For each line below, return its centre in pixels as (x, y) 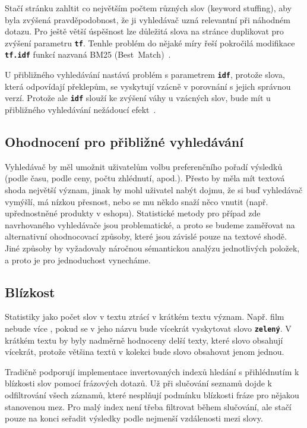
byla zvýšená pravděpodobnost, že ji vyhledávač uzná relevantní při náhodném (148, 19)
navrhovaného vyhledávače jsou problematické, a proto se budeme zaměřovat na (150, 224)
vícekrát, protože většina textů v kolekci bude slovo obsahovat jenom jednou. (145, 352)
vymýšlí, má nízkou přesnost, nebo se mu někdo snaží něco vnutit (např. (137, 201)
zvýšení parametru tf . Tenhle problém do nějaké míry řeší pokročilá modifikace (150, 43)
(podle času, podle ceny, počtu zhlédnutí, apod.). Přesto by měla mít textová (145, 178)
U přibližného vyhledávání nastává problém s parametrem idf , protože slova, (145, 75)
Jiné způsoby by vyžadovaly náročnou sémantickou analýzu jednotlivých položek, (152, 248)
